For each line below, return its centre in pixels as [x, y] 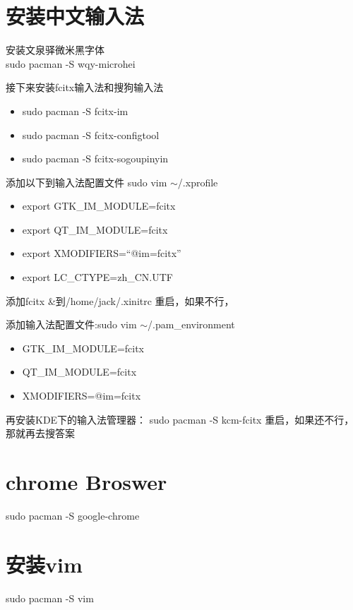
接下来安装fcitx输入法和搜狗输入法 [85, 87]
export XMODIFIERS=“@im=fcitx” [102, 253]
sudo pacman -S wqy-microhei [71, 63]
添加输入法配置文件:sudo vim [71, 324]
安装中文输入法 [75, 16]
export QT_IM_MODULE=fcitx [95, 229]
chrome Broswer [86, 482]
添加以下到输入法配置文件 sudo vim [86, 182]
